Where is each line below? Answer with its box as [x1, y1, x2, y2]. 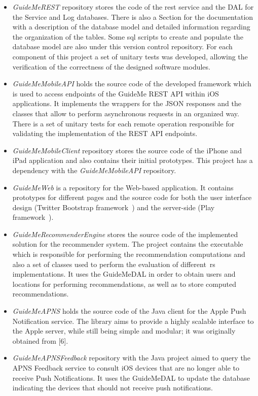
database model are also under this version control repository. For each [12, 41, 233, 52]
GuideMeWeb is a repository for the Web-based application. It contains [12, 182, 234, 192]
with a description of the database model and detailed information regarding [12, 21, 250, 32]
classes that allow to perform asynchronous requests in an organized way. [12, 108, 239, 118]
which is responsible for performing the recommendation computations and [12, 249, 245, 259]
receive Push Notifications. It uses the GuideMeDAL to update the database [12, 372, 250, 383]
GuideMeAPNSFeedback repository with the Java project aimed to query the [12, 352, 250, 363]
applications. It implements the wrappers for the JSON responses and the [12, 98, 241, 109]
